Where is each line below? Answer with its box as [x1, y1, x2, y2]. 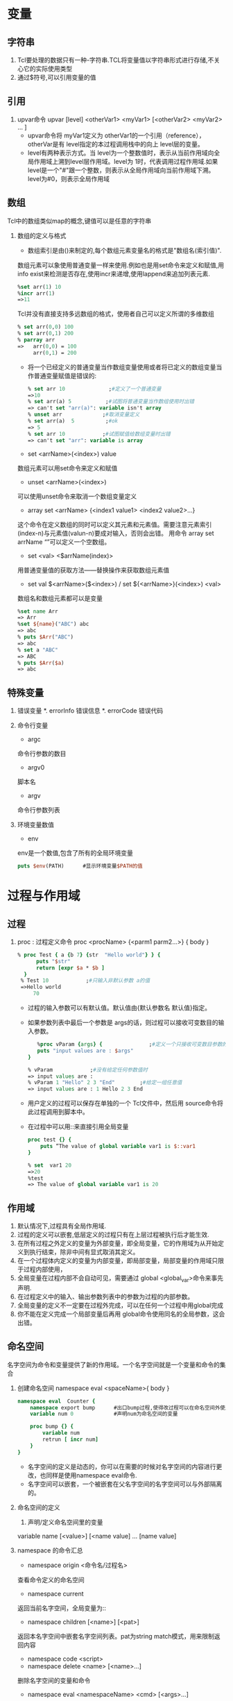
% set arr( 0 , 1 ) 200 [17, 330, 74, 337]
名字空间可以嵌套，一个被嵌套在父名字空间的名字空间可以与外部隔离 [27, 1480, 223, 1488]
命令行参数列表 [17, 806, 60, 814]
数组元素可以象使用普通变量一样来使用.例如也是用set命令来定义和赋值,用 [17, 261, 224, 269]
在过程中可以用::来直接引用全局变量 [27, 1122, 129, 1131]
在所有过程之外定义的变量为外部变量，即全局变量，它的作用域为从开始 [17, 1239, 218, 1248]
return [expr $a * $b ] [35, 964, 105, 972]
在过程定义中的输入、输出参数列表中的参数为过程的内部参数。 [17, 1292, 194, 1301]
